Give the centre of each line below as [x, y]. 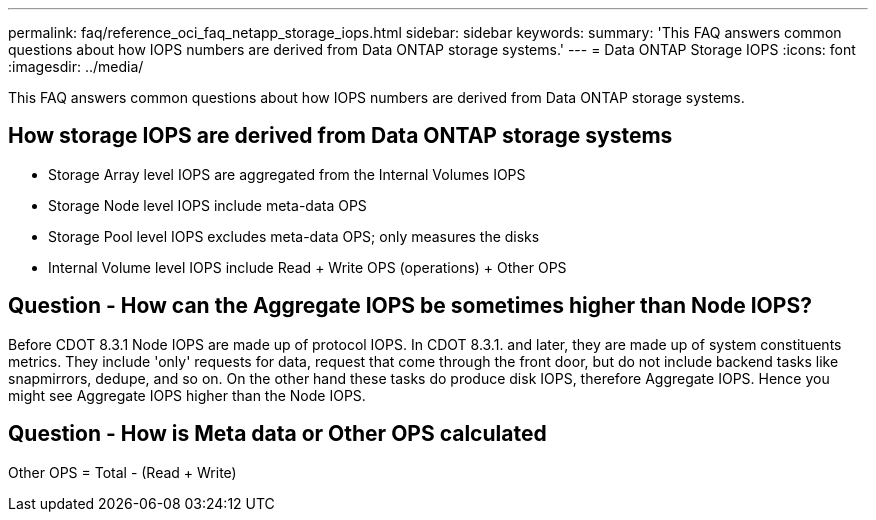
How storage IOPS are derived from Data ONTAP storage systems [340, 136]
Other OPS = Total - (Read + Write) [122, 472]
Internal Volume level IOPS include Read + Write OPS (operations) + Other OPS [307, 267]
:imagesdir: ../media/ [76, 66]
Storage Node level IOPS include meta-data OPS [207, 205]
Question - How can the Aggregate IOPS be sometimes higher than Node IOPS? [410, 306]
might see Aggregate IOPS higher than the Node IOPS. [187, 395]
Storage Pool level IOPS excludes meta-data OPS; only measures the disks [294, 236]
